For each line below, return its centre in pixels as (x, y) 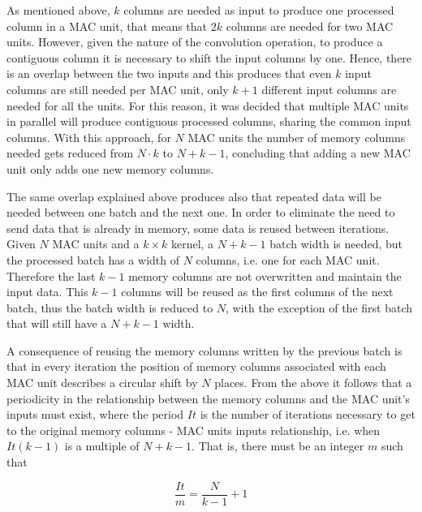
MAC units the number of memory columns (297, 137)
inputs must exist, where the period (95, 414)
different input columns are (329, 89)
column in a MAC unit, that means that (107, 26)
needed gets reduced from (70, 153)
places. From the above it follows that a (313, 383)
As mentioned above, (58, 10)
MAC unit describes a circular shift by (102, 383)
